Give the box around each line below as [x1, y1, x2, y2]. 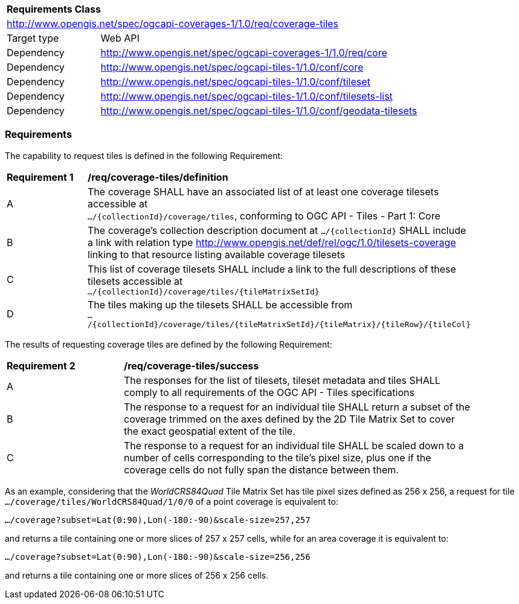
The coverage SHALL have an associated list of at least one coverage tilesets [88, 185, 439, 198]
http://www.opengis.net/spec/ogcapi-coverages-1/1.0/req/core [100, 47, 387, 59]
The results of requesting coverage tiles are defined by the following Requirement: [5, 339, 332, 349]
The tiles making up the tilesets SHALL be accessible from [88, 298, 353, 311]
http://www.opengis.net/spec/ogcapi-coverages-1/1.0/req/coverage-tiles [7, 18, 339, 30]
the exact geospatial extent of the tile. [124, 424, 295, 437]
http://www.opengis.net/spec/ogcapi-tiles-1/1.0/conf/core [100, 61, 364, 73]
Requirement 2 [7, 359, 76, 372]
